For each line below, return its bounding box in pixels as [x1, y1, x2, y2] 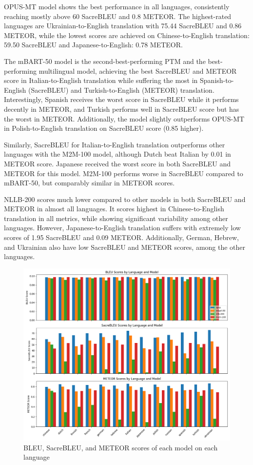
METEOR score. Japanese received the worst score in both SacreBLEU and [4, 158, 231, 168]
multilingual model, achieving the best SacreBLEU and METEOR [39, 65, 237, 76]
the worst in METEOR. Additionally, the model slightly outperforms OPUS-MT [4, 113, 245, 123]
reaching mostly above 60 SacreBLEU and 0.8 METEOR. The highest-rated [4, 11, 232, 21]
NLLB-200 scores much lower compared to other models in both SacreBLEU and [4, 194, 246, 204]
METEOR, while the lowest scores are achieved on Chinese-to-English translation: [4, 30, 250, 40]
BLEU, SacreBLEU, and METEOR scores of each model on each [23, 442, 218, 452]
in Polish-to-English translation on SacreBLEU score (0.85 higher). [4, 123, 204, 133]
